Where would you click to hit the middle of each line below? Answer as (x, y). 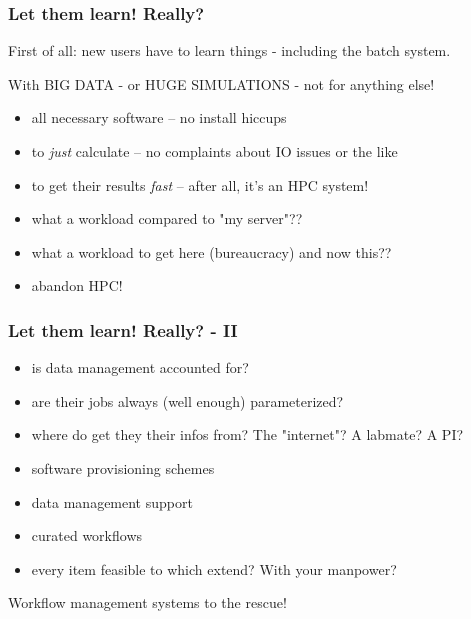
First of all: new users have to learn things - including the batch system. (229, 50)
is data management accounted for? (140, 367)
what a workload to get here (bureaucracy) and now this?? (211, 251)
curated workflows (87, 535)
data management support (112, 501)
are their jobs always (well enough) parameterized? (187, 400)
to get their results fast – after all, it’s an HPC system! (200, 184)
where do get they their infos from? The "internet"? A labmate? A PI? (247, 434)
